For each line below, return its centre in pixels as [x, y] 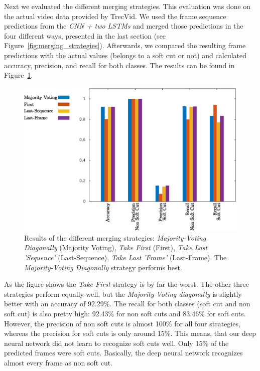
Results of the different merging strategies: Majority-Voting [115, 237]
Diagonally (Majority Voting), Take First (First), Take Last [116, 247]
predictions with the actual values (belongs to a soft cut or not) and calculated [125, 55]
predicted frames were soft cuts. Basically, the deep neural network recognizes [123, 353]
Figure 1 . [19, 75]
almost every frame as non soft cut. [58, 362]
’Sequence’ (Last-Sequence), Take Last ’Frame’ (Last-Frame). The [125, 257]
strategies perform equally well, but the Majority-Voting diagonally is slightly [123, 294]
